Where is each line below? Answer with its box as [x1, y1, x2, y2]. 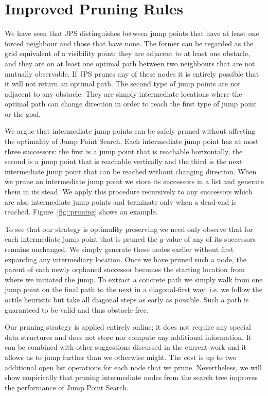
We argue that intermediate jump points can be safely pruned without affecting [5, 125, 256, 136]
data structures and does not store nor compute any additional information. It [5, 331, 252, 342]
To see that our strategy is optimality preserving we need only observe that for [5, 223, 253, 234]
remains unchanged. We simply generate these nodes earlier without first [5, 244, 234, 254]
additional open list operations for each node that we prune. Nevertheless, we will [5, 362, 262, 372]
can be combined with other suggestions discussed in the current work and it [5, 341, 246, 352]
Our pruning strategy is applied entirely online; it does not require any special [5, 321, 251, 332]
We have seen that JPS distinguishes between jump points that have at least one [5, 28, 259, 39]
